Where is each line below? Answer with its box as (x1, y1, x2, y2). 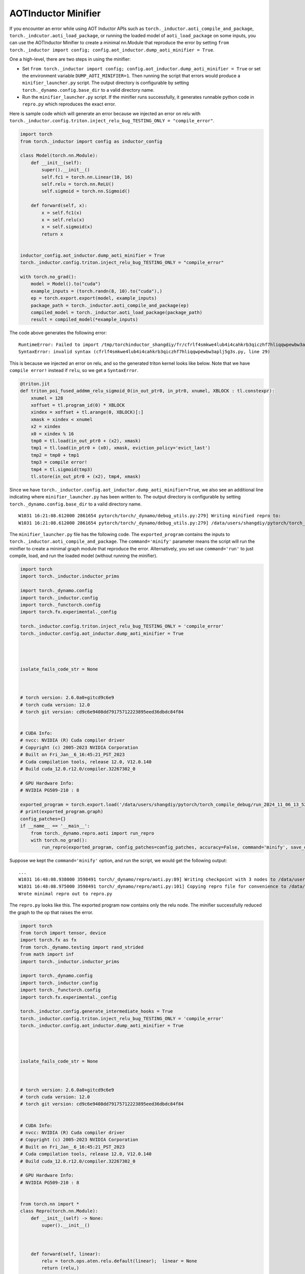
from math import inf (20, 951, 74, 958)
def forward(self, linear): (30, 1251, 101, 1257)
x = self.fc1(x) (41, 209, 82, 216)
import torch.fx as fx (20, 937, 77, 943)
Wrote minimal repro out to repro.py (18, 891, 113, 896)
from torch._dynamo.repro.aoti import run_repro (30, 830, 155, 836)
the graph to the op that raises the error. (9, 909, 94, 915)
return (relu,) (41, 1265, 80, 1271)
